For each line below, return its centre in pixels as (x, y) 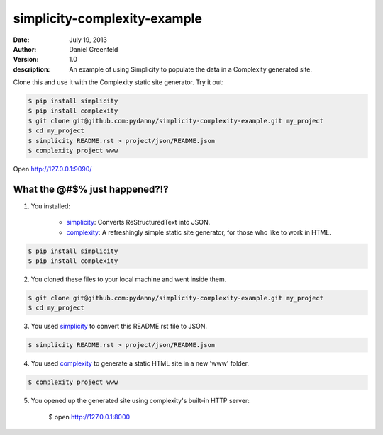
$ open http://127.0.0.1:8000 (89, 417)
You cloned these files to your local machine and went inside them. (129, 279)
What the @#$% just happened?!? (91, 189)
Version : (26, 60)
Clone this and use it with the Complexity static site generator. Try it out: (118, 82)
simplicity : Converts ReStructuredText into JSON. (138, 222)
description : (32, 69)
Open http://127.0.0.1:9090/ (52, 169)
